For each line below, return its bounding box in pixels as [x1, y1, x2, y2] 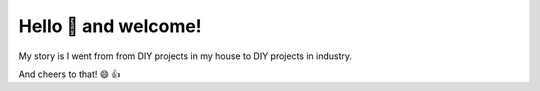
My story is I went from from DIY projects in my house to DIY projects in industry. [18, 50, 353, 62]
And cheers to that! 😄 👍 [18, 68, 121, 80]
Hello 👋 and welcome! [18, 15, 202, 37]
